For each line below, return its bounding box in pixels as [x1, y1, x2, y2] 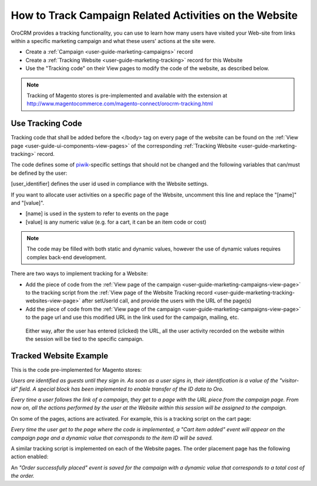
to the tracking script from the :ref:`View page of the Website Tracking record [25, 289, 213, 297]
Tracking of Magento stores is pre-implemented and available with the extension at [26, 92, 228, 99]
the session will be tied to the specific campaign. [25, 335, 144, 342]
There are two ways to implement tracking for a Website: [11, 270, 149, 277]
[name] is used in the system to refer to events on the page [25, 210, 169, 217]
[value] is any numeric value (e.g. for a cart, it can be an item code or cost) [25, 218, 207, 225]
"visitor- [279, 377, 299, 384]
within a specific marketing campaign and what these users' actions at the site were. [11, 37, 216, 44]
